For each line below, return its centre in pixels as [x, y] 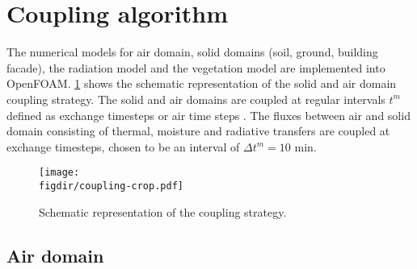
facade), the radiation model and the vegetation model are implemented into [196, 67]
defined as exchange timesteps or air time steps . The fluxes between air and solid [208, 115]
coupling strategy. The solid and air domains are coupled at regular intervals [196, 99]
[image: [59, 173]
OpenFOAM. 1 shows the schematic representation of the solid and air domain [202, 83]
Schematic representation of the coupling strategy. [163, 211]
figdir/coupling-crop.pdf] [111, 186]
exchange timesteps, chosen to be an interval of [123, 146]
